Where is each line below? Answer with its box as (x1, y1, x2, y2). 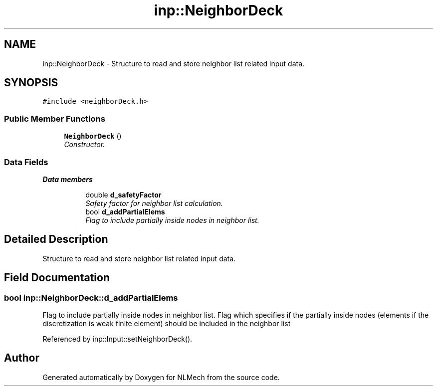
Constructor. (64, 140, 105, 149)
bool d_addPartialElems (85, 207, 165, 216)
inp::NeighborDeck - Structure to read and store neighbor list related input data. (42, 59, 305, 68)
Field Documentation (4, 271, 110, 284)
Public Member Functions (4, 113, 105, 124)
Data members (42, 175, 93, 184)
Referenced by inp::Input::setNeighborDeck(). (42, 335, 193, 343)
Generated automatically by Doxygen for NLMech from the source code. (42, 373, 280, 382)
